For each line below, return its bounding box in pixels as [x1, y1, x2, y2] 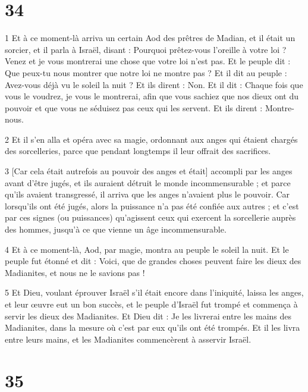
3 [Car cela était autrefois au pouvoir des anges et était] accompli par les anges [5, 165, 293, 177]
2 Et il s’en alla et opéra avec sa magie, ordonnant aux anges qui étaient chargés [5, 133, 298, 145]
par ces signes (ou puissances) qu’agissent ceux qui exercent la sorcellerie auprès [5, 211, 296, 224]
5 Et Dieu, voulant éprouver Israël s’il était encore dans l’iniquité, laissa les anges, [5, 286, 304, 299]
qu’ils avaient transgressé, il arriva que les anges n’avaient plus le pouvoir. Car [5, 188, 290, 200]
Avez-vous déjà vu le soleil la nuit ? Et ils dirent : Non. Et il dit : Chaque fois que [5, 78, 303, 90]
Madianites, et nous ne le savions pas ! [5, 266, 145, 278]
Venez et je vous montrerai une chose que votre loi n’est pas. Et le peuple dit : [5, 55, 291, 67]
